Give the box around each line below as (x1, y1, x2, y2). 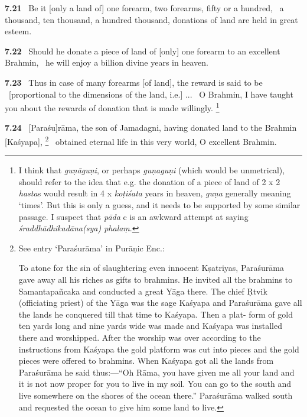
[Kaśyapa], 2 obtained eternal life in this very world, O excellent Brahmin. (5, 134, 277, 147)
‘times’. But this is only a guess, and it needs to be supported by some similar (18, 199, 301, 211)
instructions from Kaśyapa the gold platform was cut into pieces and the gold (18, 342, 299, 355)
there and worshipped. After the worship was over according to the (18, 331, 261, 343)
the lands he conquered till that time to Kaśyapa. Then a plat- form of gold (18, 308, 293, 320)
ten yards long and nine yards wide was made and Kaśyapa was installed (18, 319, 282, 332)
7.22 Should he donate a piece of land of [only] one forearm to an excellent (5, 44, 280, 57)
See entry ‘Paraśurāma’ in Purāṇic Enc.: (18, 241, 165, 254)
